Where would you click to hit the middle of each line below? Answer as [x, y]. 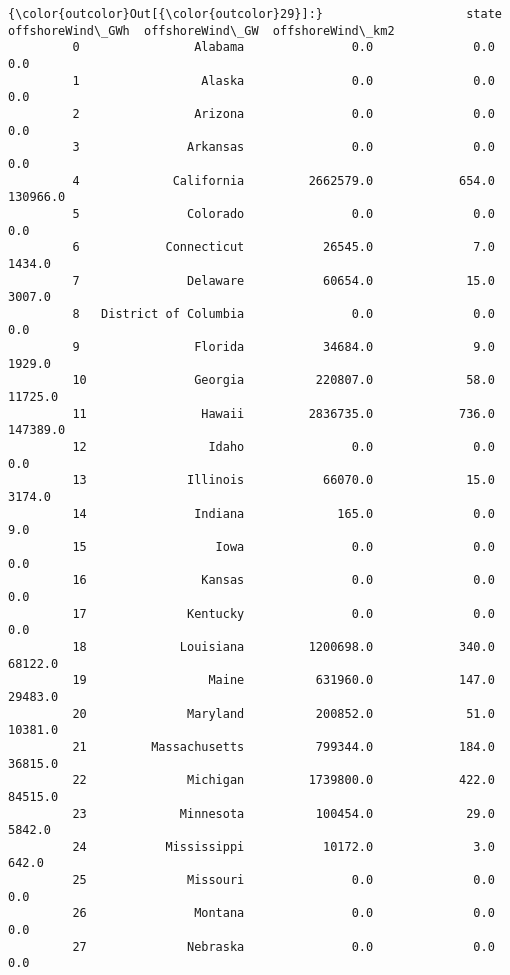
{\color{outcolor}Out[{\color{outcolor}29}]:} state [255, 14]
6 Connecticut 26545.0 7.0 [283, 247]
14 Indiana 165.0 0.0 [283, 513]
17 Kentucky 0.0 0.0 [283, 613]
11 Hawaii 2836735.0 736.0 [283, 413]
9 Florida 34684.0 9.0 [283, 347]
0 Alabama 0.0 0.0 [283, 47]
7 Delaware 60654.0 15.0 [283, 280]
